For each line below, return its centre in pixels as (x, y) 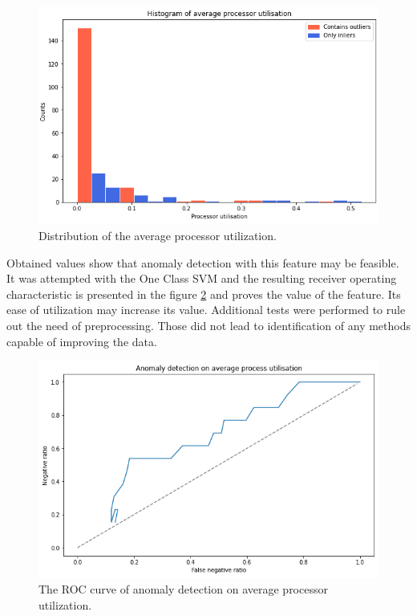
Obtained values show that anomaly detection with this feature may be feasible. (203, 262)
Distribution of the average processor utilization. (158, 236)
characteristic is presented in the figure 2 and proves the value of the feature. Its (204, 294)
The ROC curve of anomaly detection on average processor (183, 589)
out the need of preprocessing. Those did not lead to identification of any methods (209, 326)
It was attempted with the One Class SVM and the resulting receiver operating (202, 278)
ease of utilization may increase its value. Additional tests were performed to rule (206, 310)
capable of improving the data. (82, 341)
